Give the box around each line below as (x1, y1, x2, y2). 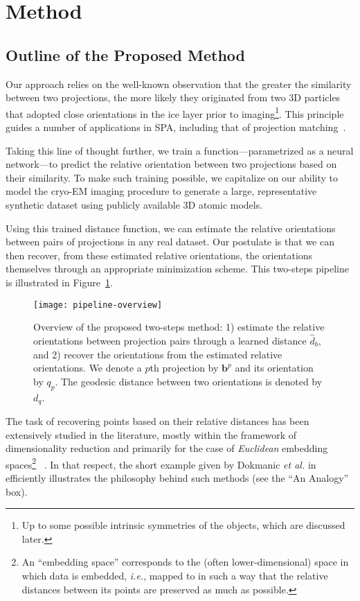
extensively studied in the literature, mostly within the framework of (6, 427, 297, 442)
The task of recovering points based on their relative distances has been (6, 414, 309, 428)
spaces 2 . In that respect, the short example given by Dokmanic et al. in (6, 455, 316, 471)
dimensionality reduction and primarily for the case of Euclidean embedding (6, 441, 328, 455)
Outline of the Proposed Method (6, 44, 246, 65)
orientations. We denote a (33, 360, 142, 375)
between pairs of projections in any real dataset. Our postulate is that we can (6, 234, 334, 249)
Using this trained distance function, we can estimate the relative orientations (6, 220, 336, 235)
